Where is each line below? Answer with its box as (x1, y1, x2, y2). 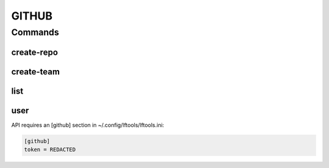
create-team (11, 66, 60, 77)
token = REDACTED (24, 146, 76, 153)
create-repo (11, 47, 58, 57)
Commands (11, 27, 59, 38)
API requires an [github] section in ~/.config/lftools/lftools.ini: (11, 121, 164, 128)
